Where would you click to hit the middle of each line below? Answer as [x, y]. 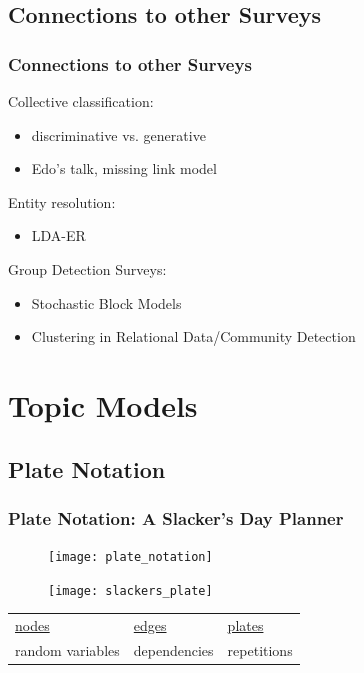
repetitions [260, 650]
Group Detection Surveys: [87, 268]
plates [245, 625]
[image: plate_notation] [130, 557]
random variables [67, 650]
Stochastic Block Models [106, 302]
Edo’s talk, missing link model [124, 168]
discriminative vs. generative [118, 134]
